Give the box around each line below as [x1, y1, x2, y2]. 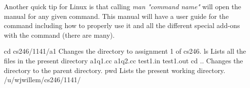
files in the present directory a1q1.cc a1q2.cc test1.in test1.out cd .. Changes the [4, 55, 243, 65]
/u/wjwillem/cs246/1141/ [4, 74, 81, 85]
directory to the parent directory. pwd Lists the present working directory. [4, 65, 226, 75]
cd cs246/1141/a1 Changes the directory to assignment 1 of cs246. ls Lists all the [4, 46, 246, 56]
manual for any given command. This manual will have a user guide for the [4, 11, 229, 21]
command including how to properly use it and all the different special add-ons [4, 20, 240, 30]
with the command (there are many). [4, 29, 115, 40]
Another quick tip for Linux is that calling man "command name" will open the [4, 1, 241, 11]
